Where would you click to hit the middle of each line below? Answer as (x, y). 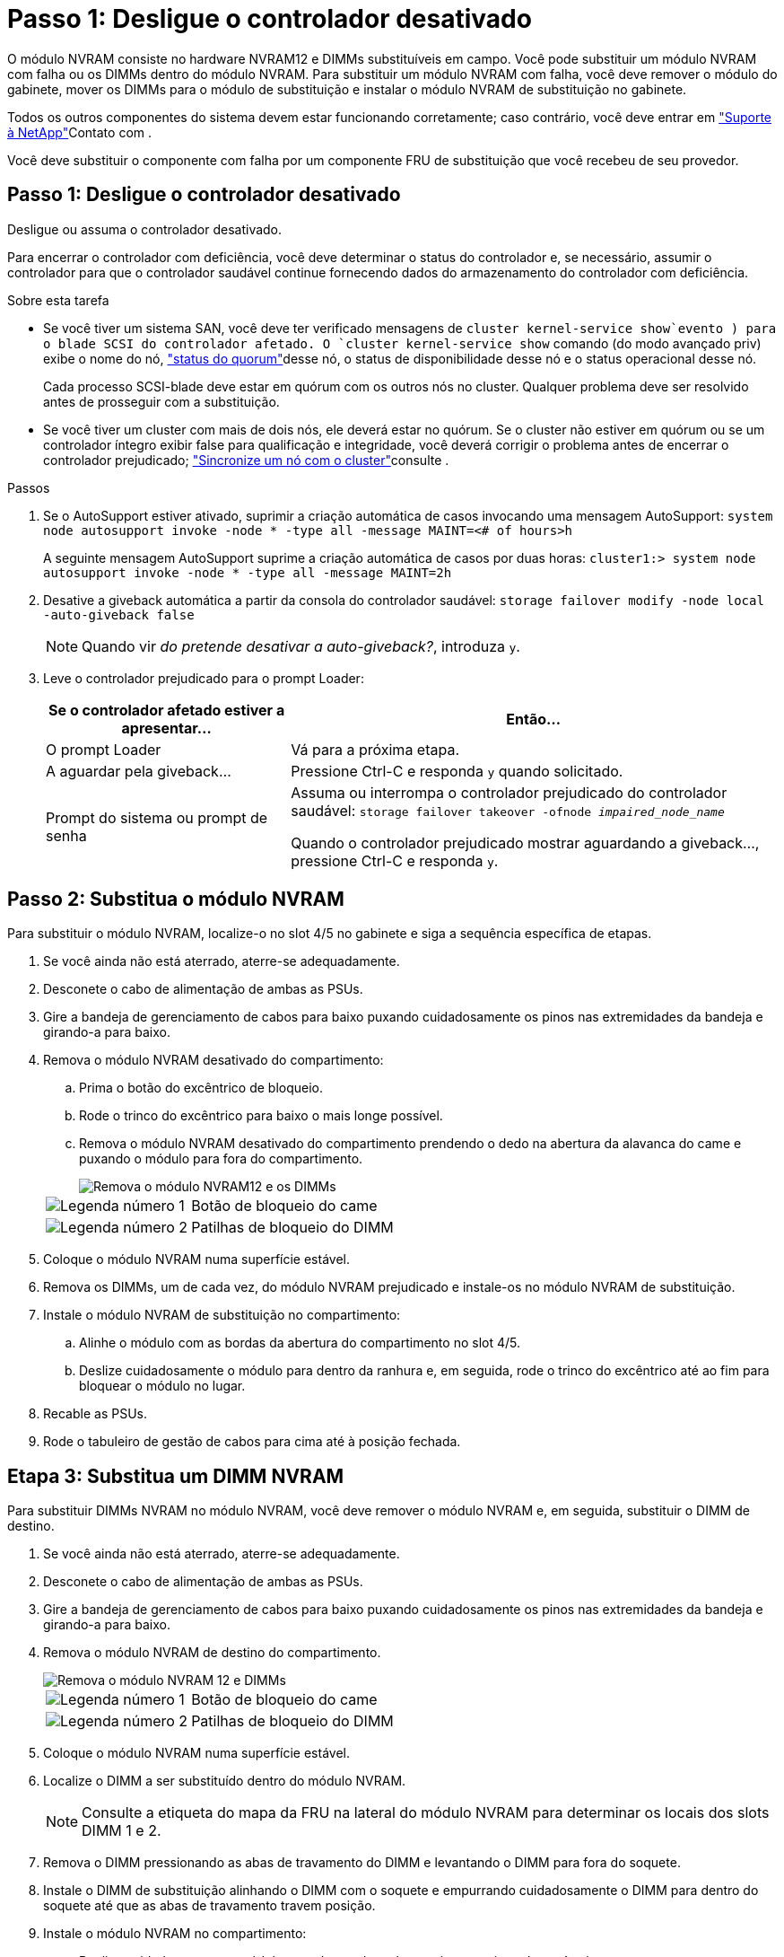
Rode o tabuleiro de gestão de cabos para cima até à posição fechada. (252, 1442)
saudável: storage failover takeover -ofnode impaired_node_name (508, 810)
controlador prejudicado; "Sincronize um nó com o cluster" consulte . (246, 460)
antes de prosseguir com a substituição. (161, 401)
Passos (29, 487)
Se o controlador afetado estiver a (167, 710)
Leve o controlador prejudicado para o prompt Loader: (204, 678)
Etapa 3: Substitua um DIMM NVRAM (176, 1476)
